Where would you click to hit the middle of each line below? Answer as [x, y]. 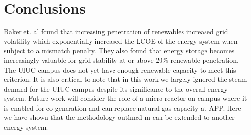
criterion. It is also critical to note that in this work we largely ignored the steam [125, 79]
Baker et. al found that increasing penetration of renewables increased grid [116, 31]
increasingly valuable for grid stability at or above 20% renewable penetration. [121, 60]
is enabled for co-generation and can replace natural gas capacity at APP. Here [123, 107]
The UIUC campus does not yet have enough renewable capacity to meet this [120, 69]
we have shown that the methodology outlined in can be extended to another [119, 117]
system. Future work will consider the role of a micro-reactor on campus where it [125, 98]
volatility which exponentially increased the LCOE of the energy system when [121, 41]
